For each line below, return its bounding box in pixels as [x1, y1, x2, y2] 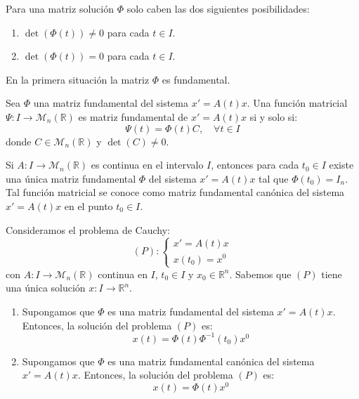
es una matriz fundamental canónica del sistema [107, 353, 315, 368]
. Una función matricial [247, 96, 348, 110]
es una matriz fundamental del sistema [107, 303, 274, 318]
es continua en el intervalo [91, 157, 204, 172]
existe [329, 157, 354, 172]
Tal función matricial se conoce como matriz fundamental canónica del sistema [6, 185, 345, 199]
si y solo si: [249, 109, 298, 124]
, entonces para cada [211, 157, 299, 172]
